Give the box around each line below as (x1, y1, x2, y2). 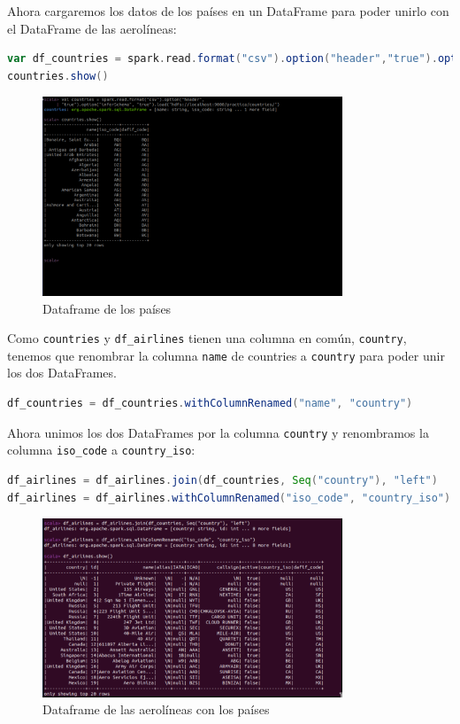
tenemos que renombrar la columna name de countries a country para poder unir (7, 346, 445, 364)
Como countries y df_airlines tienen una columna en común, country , (7, 329, 407, 347)
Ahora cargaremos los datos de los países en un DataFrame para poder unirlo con (7, 2, 449, 19)
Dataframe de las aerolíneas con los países (42, 700, 270, 719)
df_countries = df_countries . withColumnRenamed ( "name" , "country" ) (7, 397, 413, 410)
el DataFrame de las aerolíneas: (7, 19, 177, 37)
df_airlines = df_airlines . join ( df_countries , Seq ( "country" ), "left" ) (7, 473, 438, 487)
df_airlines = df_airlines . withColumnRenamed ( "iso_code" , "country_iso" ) (7, 491, 451, 504)
